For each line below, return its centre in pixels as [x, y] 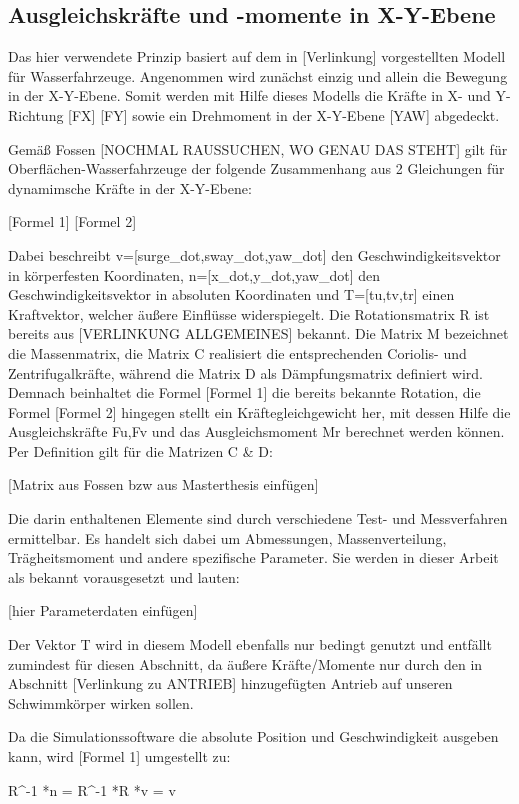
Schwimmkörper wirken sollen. [101, 702]
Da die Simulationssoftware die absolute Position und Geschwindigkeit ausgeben [253, 736]
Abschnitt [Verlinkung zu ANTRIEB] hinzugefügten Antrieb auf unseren [230, 683]
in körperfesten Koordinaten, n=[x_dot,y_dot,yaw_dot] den [194, 274]
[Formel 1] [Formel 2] [72, 221]
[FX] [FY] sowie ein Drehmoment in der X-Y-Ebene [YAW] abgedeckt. [284, 114]
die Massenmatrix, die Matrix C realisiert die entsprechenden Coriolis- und [237, 352]
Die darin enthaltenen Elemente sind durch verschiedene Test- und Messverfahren [258, 518]
